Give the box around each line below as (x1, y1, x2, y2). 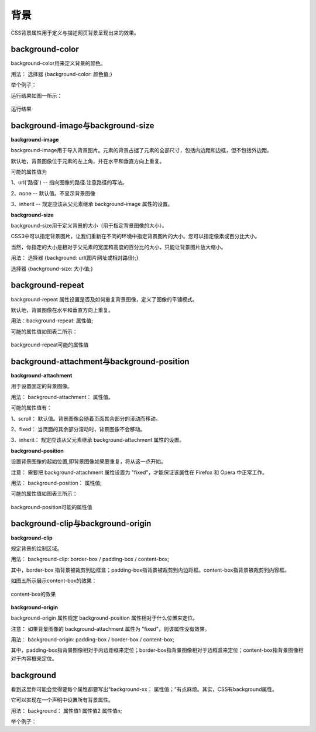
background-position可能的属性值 (11, 503, 92, 510)
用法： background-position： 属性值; (11, 479, 102, 486)
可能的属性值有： (11, 404, 52, 411)
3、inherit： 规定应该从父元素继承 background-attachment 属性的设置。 (11, 437, 184, 444)
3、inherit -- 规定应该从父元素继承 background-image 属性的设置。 (11, 201, 173, 208)
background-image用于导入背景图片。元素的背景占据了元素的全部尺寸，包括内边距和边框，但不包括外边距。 (11, 147, 272, 154)
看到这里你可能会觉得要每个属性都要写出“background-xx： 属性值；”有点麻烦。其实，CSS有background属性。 (11, 685, 278, 693)
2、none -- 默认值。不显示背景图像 (11, 190, 96, 197)
